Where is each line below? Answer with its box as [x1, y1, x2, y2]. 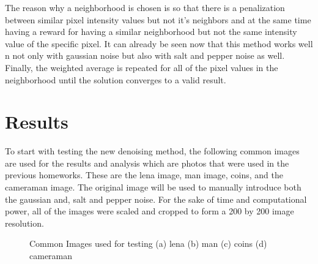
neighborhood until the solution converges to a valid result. [5, 73, 226, 86]
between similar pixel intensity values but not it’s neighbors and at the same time [5, 13, 311, 26]
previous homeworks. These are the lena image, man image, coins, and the [5, 168, 283, 181]
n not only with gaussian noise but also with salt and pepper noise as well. [5, 49, 285, 62]
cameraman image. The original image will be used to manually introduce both [5, 181, 301, 194]
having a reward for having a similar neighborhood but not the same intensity [5, 25, 297, 38]
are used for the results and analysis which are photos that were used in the [5, 156, 289, 169]
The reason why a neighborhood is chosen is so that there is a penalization [5, 1, 285, 13]
